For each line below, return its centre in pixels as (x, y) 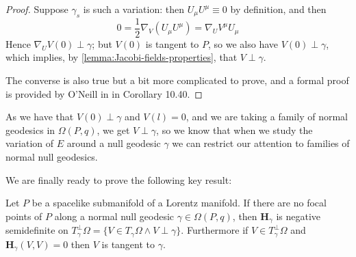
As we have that (40, 117)
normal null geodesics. (52, 157)
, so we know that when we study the (234, 130)
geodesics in (30, 130)
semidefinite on (37, 230)
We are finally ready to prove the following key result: (119, 179)
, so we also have (243, 43)
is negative (298, 216)
